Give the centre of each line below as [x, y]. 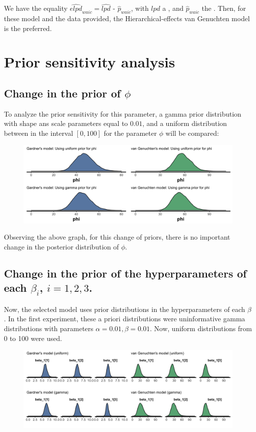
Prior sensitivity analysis [90, 62]
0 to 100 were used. [33, 338]
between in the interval [39, 133]
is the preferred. [28, 28]
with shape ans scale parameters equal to [66, 123]
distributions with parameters [49, 328]
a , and [173, 8]
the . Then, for [224, 8]
